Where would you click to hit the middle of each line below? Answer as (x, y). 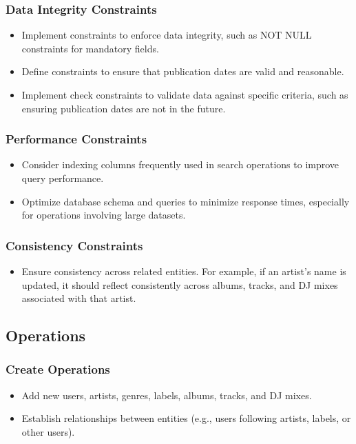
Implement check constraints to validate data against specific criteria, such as (185, 94)
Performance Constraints (76, 139)
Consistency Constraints (74, 245)
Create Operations (58, 369)
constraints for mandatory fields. (90, 48)
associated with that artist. (79, 298)
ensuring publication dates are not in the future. (124, 108)
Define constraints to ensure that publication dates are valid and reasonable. (183, 71)
